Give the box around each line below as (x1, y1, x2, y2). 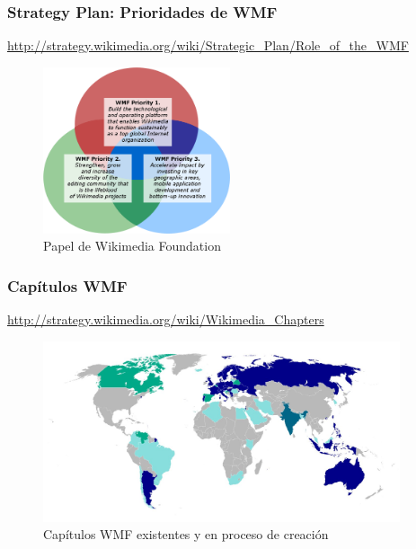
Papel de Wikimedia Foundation (43, 236, 221, 255)
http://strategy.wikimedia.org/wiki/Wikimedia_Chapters (7, 309, 324, 328)
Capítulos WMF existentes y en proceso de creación (43, 525, 329, 544)
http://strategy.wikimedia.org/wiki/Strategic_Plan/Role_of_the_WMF (7, 36, 409, 55)
